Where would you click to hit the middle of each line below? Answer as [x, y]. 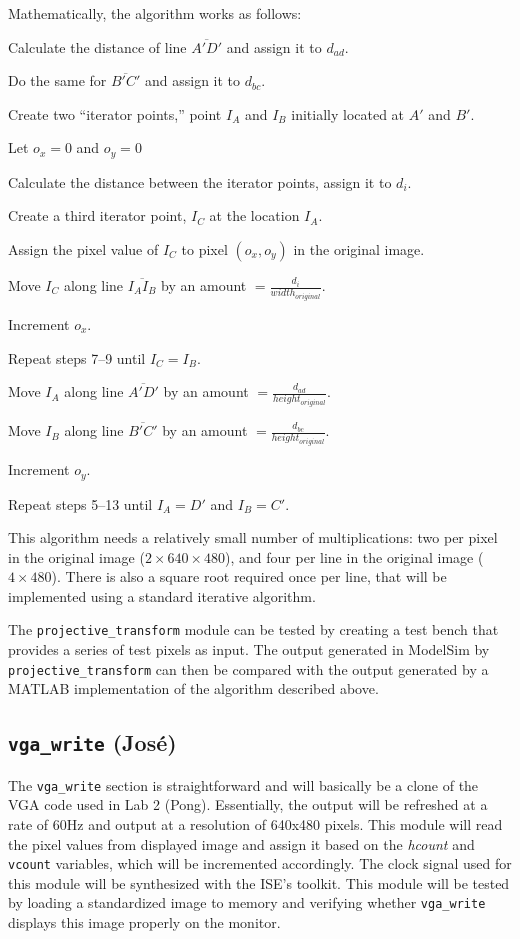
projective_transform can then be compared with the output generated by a [248, 668]
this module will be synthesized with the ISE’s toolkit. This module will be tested [259, 882]
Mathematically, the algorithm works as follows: [155, 13]
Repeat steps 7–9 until [77, 357]
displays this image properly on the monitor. [144, 922]
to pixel [204, 249]
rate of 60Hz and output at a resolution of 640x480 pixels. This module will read [255, 824]
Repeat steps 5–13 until [80, 503]
